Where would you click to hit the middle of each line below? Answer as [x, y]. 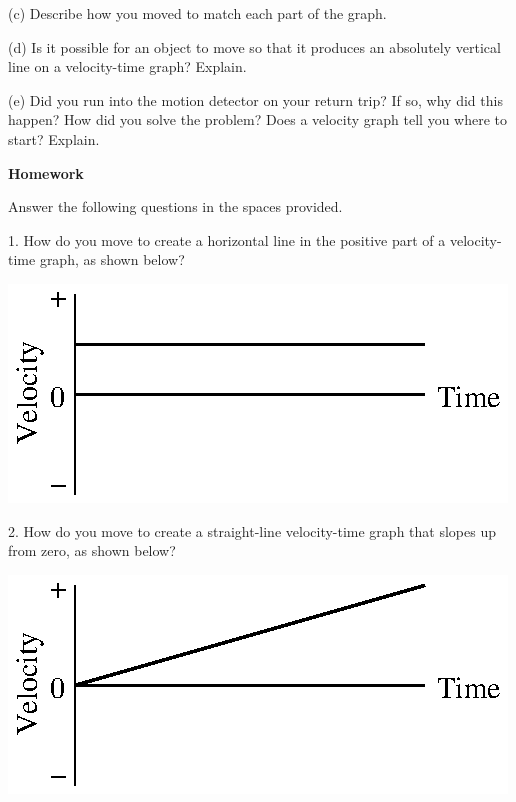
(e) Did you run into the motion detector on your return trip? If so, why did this [255, 99]
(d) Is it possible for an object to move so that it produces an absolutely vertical [254, 46]
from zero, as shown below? [92, 550]
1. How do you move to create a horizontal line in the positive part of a [227, 239]
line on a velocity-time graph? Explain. [127, 66]
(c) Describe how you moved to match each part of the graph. [197, 13]
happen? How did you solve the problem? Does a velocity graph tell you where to [257, 119]
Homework [46, 172]
